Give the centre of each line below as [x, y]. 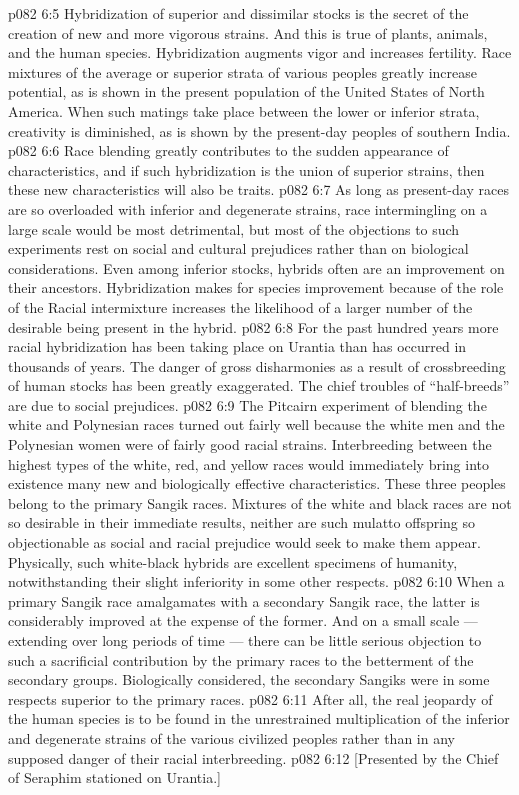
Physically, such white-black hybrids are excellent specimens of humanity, [233, 561]
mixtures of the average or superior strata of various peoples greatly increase [243, 71]
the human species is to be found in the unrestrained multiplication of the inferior [259, 718]
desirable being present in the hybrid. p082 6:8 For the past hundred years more [253, 326]
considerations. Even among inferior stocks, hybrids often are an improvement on [256, 267]
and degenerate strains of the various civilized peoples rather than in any [231, 737]
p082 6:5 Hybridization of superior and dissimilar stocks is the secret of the [238, 13]
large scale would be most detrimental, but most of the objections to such [234, 228]
